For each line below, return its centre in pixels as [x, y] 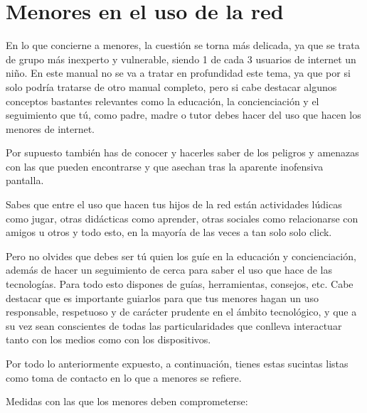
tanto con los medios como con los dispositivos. [108, 339]
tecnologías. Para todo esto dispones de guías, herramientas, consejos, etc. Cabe [180, 284]
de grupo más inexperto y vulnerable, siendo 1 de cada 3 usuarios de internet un [181, 59]
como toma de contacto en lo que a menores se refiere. [124, 377]
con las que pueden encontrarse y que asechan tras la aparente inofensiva [165, 166]
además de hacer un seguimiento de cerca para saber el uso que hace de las [169, 270]
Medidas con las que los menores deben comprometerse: [127, 401]
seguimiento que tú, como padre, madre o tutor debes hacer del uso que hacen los [183, 115]
